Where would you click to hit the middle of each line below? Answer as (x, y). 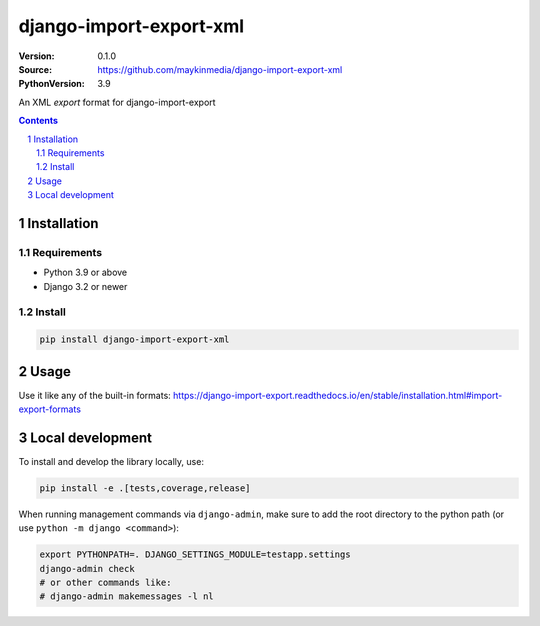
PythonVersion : (51, 84)
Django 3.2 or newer (85, 286)
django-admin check (87, 568)
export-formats (50, 409)
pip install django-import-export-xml (134, 339)
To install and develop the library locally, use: (111, 461)
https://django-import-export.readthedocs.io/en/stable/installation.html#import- (338, 395)
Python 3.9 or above (85, 272)
